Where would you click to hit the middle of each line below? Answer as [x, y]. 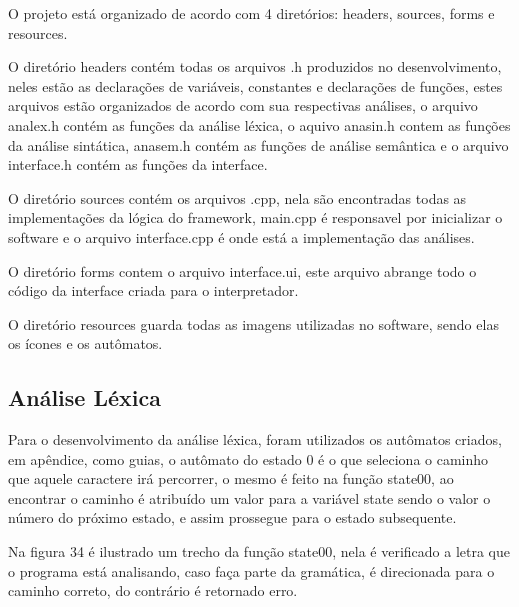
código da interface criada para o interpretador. [153, 290]
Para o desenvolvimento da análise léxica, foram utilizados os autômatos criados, [255, 439]
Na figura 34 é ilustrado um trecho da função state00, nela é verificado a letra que [259, 551]
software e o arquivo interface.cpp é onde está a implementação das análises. [241, 236]
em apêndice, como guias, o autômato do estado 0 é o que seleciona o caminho [248, 458]
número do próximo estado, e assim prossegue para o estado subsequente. [232, 517]
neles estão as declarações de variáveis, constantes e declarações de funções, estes [255, 85]
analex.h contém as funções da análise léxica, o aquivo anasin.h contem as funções [259, 124]
